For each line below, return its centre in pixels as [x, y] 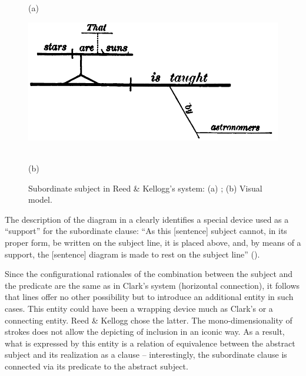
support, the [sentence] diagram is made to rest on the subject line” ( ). [132, 254]
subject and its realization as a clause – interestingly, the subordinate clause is [146, 354]
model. [40, 199]
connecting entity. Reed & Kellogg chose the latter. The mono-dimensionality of [149, 320]
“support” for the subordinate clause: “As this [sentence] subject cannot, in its [146, 231]
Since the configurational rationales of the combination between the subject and [149, 274]
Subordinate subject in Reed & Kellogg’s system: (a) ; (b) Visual [145, 188]
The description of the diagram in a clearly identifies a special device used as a [147, 219]
